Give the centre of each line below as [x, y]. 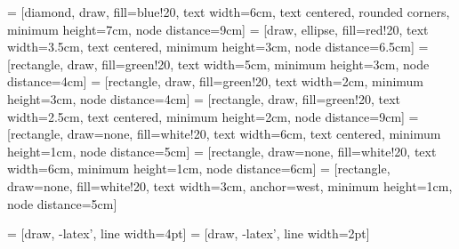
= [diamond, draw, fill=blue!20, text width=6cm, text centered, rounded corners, [229, 12]
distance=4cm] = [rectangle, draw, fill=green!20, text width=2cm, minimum [216, 81]
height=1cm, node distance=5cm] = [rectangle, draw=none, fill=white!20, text [222, 151]
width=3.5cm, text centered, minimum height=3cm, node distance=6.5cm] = [218, 47]
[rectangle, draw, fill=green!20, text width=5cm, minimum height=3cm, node [218, 64]
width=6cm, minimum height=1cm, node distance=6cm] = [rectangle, [199, 169]
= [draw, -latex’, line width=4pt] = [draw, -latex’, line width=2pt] [189, 233]
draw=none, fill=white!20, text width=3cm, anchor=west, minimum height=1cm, [230, 185]
